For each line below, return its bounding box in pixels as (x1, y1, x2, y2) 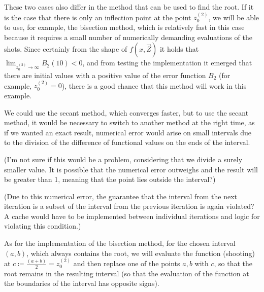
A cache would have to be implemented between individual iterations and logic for (4, 210, 260, 221)
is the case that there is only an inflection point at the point (4, 12, 191, 22)
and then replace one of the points (73, 258, 180, 269)
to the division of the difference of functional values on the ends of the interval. (4, 137, 250, 148)
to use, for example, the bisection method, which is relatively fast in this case (4, 22, 245, 32)
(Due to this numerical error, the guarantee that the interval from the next (4, 191, 238, 201)
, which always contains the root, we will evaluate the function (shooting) (26, 247, 255, 258)
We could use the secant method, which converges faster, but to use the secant (4, 107, 249, 118)
